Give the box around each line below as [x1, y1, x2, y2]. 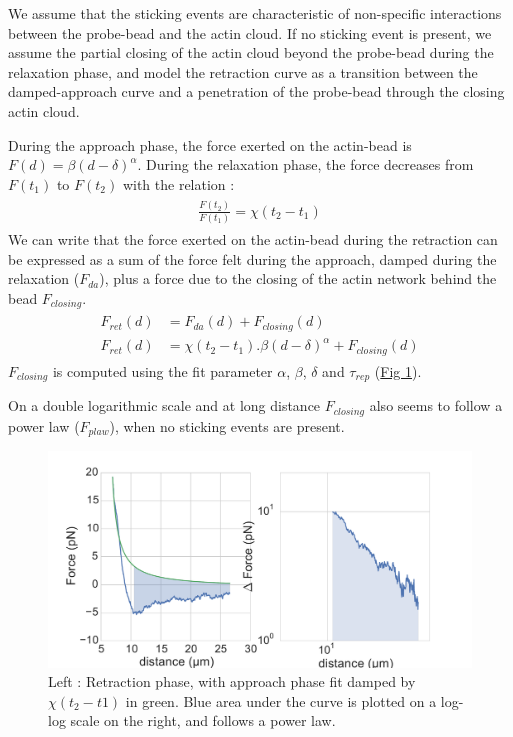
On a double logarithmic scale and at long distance [8, 395, 321, 416]
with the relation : [122, 173, 235, 194]
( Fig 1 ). [374, 360, 422, 381]
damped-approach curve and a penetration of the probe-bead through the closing [8, 81, 505, 102]
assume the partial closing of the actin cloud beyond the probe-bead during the [8, 42, 494, 63]
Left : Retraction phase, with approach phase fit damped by [48, 671, 416, 692]
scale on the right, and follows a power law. [70, 710, 336, 731]
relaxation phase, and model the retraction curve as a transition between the [8, 61, 478, 82]
